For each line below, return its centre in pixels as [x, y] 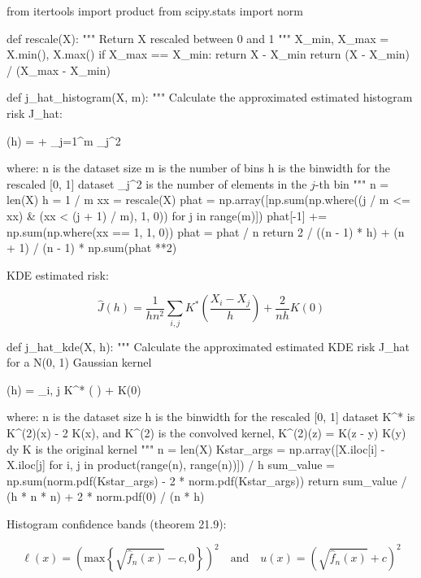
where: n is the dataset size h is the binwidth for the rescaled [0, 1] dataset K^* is [211, 417]
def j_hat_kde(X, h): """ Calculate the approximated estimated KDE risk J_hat [208, 346]
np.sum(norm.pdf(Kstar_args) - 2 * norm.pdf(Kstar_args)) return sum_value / [207, 480]
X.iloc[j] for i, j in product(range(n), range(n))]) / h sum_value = [171, 465]
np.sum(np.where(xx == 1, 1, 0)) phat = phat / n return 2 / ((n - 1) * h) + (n [206, 231]
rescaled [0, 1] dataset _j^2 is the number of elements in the [157, 183]
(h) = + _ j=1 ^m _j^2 [64, 140]
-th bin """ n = [352, 183]
